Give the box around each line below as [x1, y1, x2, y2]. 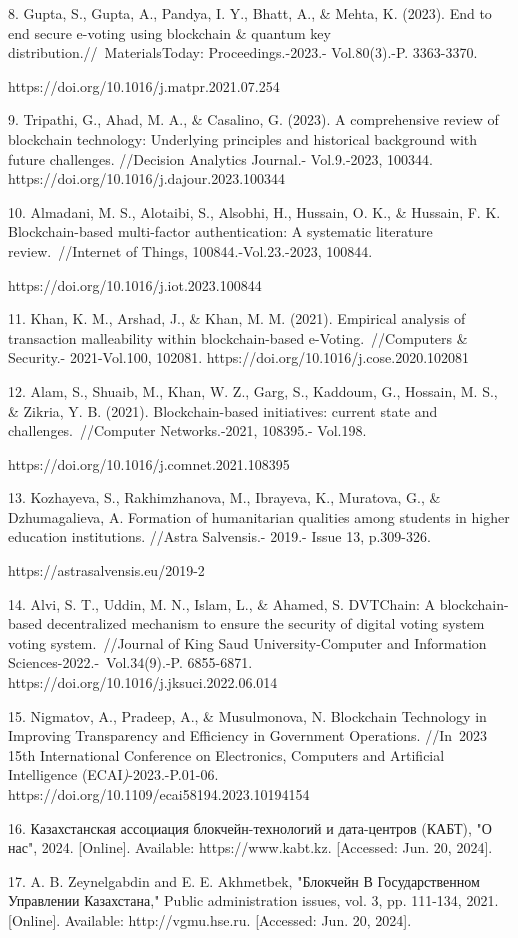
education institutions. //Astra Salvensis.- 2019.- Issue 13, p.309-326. [8, 526, 431, 547]
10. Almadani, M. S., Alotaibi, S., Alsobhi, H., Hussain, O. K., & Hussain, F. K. [8, 201, 501, 222]
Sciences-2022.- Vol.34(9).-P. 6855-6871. [8, 652, 253, 673]
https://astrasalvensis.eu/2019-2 [8, 560, 205, 581]
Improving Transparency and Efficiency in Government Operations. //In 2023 [8, 725, 488, 746]
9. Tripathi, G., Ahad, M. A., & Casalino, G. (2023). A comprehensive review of [8, 109, 499, 130]
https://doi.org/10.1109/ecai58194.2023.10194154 [8, 784, 310, 804]
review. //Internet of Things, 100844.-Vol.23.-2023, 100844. [8, 240, 373, 261]
